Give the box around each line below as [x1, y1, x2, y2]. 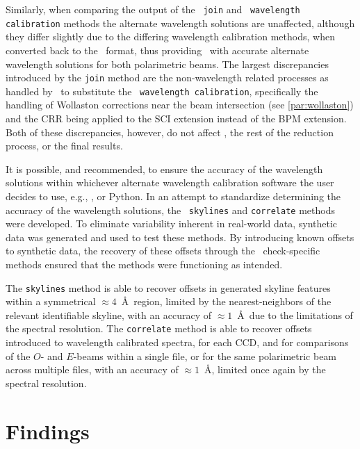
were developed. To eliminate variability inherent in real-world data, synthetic [6, 216, 338, 231]
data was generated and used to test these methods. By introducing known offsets [6, 229, 354, 244]
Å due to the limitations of [237, 307, 353, 322]
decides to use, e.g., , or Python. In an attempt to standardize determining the [6, 188, 341, 203]
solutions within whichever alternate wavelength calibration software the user [6, 175, 334, 190]
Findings [6, 416, 90, 445]
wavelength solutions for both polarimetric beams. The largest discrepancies [6, 56, 329, 71]
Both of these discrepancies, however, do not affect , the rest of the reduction [6, 124, 334, 139]
